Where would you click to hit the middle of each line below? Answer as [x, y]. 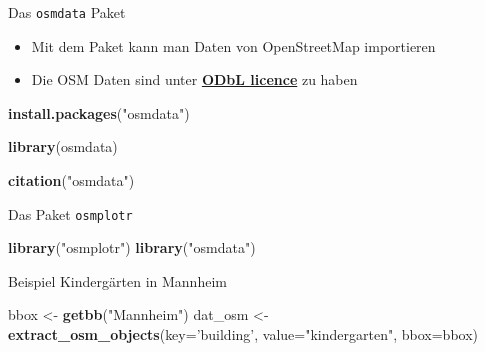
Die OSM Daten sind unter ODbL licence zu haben [194, 79]
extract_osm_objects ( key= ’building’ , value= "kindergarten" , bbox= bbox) [243, 334]
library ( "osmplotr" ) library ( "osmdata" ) [132, 247]
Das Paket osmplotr [70, 213]
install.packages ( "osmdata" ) [99, 112]
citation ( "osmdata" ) [71, 180]
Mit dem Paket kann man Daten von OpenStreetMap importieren [233, 45]
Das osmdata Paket [67, 12]
